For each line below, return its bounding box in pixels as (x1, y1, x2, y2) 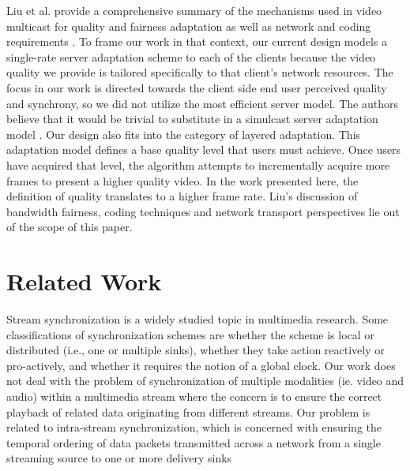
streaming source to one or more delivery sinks (6, 450, 232, 466)
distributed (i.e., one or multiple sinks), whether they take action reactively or (6, 342, 385, 358)
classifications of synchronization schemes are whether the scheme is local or (6, 326, 374, 342)
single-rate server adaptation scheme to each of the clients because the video (6, 48, 376, 65)
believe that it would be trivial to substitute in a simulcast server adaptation (6, 110, 378, 127)
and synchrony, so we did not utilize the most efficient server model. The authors (6, 95, 398, 111)
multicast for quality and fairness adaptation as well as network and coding (6, 17, 371, 34)
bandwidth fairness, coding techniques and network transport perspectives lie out (6, 203, 400, 219)
